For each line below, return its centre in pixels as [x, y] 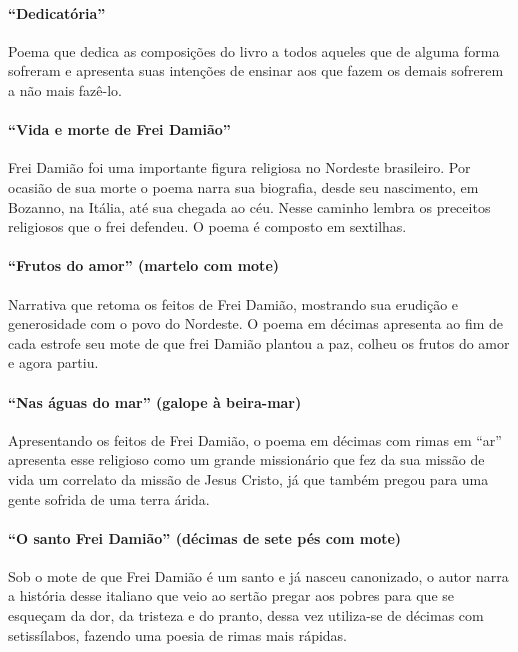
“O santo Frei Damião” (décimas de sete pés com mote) [205, 537]
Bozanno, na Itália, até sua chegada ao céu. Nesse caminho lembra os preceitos [249, 206]
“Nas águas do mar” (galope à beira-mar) [155, 401]
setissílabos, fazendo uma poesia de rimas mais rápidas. [178, 634]
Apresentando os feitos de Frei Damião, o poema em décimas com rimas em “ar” [255, 439]
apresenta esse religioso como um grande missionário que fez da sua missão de [246, 459]
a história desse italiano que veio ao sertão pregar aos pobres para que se [231, 595]
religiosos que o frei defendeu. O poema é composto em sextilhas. [207, 226]
